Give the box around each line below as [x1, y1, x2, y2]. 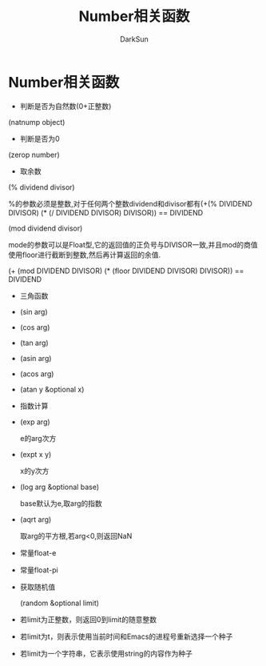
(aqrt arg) [19, 514, 52, 524]
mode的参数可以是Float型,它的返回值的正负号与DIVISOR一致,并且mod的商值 [8, 239, 258, 249]
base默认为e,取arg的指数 [19, 498, 102, 508]
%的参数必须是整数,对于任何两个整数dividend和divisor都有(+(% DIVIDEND [8, 199, 253, 208]
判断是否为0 [19, 134, 60, 143]
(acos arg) [19, 369, 54, 379]
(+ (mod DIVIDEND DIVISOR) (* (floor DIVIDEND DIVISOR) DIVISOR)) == [8, 266, 244, 275]
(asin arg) [19, 353, 52, 363]
